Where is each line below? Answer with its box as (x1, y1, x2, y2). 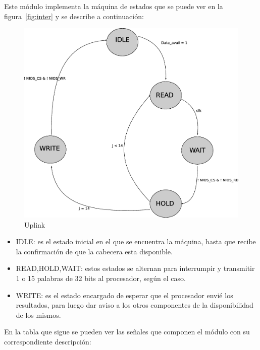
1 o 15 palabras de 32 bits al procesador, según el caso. (16, 273, 186, 284)
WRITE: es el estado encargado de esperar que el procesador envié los (16, 290, 233, 300)
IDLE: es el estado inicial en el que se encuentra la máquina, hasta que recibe (16, 236, 256, 247)
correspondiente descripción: (4, 336, 91, 347)
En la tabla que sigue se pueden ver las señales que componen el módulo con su (4, 326, 250, 337)
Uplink (24, 219, 45, 230)
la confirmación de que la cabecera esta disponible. (16, 246, 173, 256)
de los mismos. (16, 309, 61, 320)
